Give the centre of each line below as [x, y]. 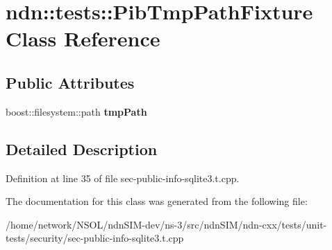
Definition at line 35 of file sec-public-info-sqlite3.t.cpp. [123, 178]
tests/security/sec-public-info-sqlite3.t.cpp [95, 238]
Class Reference [83, 38]
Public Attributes [70, 82]
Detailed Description [82, 149]
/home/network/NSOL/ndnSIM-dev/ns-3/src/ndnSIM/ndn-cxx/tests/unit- [166, 224]
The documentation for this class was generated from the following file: [157, 201]
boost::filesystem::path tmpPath [76, 111]
